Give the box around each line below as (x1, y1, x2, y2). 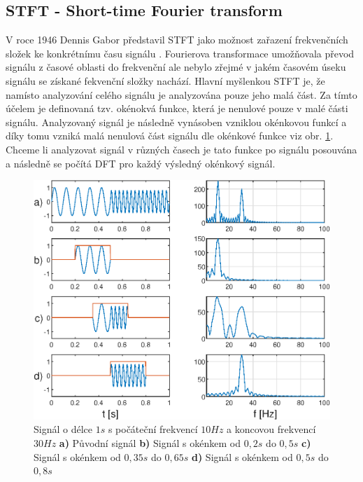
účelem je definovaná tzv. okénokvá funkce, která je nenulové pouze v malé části (6, 101, 348, 116)
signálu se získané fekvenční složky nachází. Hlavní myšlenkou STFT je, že (6, 73, 325, 88)
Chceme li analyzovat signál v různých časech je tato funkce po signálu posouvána (6, 142, 357, 156)
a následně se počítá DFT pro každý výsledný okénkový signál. (6, 156, 276, 170)
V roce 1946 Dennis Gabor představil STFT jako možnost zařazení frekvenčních (6, 32, 348, 47)
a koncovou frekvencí (227, 422, 316, 436)
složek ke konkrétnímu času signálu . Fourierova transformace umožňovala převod (6, 46, 355, 60)
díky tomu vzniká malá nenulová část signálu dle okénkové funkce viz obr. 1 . (6, 128, 334, 143)
